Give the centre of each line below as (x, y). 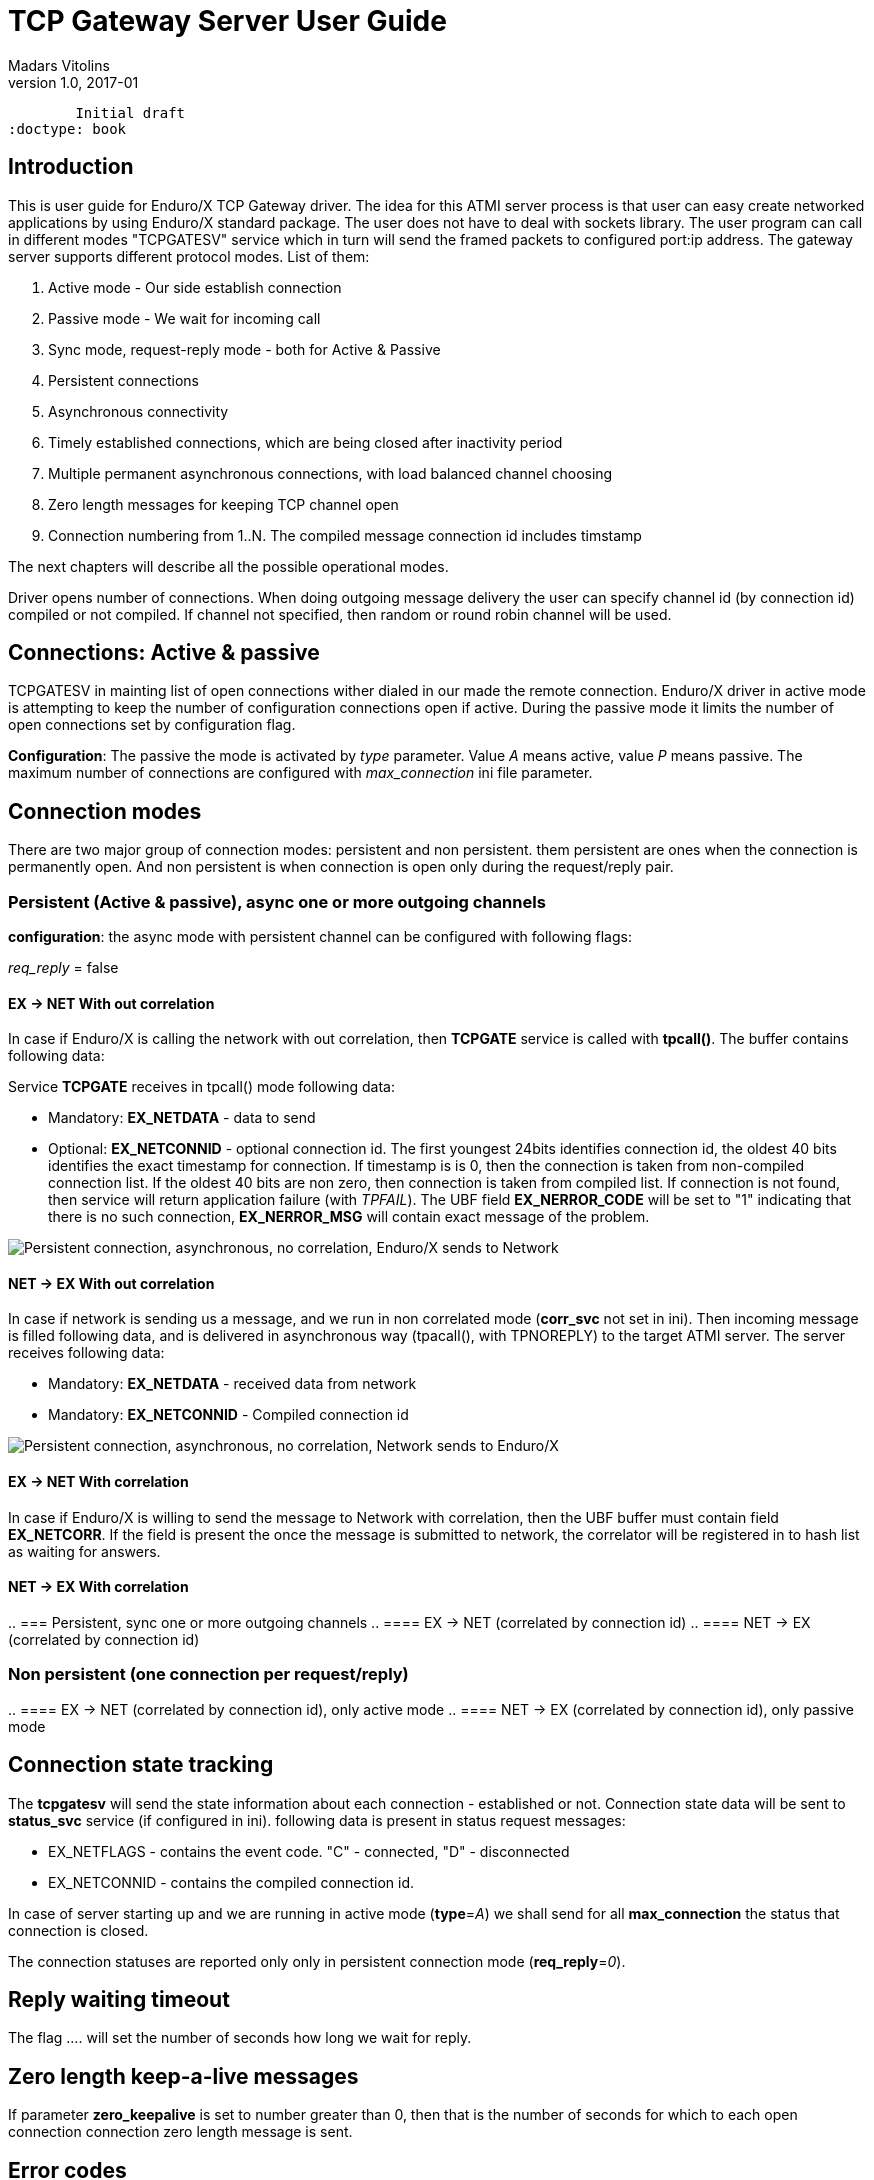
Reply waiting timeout (119, 1999)
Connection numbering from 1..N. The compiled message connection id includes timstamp (345, 535)
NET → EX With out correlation (111, 1283)
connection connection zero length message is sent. (180, 2132)
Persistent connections (123, 380)
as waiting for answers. (84, 1551)
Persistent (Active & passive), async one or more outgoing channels (277, 901)
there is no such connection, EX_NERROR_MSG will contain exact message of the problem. (349, 1217)
